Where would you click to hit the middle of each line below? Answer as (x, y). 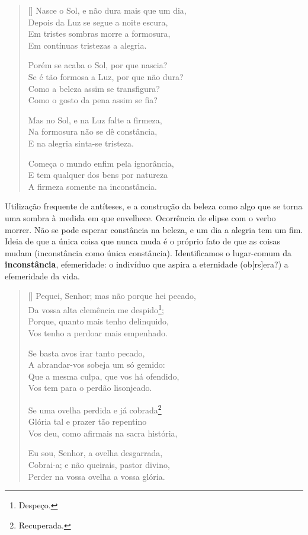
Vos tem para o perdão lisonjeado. (90, 388)
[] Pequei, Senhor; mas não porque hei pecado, (112, 296)
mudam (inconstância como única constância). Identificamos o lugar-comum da (148, 252)
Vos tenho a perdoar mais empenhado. (98, 332)
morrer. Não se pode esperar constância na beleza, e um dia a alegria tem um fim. (154, 229)
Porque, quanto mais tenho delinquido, (98, 321)
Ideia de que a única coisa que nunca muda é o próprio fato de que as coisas (143, 241)
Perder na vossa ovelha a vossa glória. (97, 476)
